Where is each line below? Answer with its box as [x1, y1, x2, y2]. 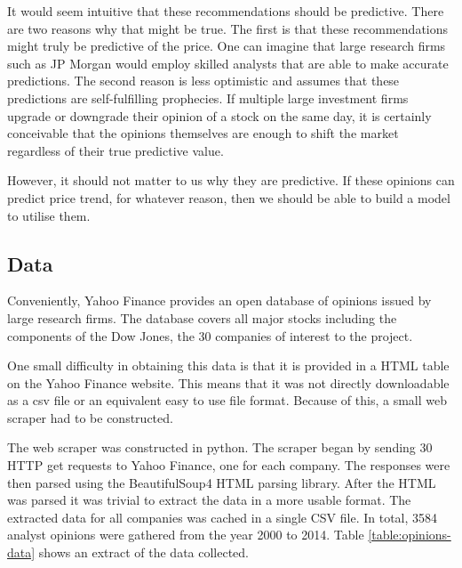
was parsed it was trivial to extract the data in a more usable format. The [7, 491, 411, 509]
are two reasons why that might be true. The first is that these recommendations [7, 19, 449, 37]
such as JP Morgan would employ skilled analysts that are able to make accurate [7, 53, 449, 72]
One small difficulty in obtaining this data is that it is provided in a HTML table [7, 356, 450, 375]
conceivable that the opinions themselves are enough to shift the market [7, 124, 399, 142]
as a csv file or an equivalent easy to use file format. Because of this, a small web [7, 391, 447, 410]
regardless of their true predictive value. [7, 141, 224, 159]
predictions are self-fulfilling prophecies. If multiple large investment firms [7, 88, 409, 107]
